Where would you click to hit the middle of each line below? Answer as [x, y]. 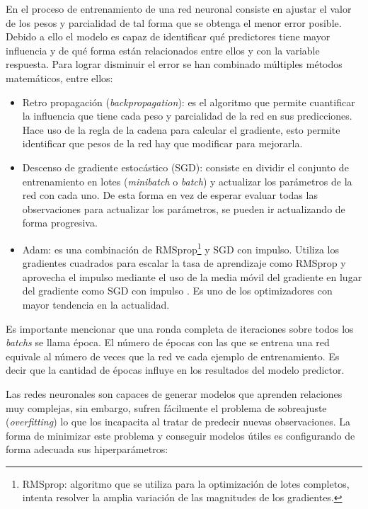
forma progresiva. [60, 223]
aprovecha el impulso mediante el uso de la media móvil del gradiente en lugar [192, 276]
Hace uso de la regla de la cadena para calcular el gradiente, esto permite [181, 129]
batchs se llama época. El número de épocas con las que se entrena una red [168, 342]
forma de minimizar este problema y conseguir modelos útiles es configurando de [180, 435]
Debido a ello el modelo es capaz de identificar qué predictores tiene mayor [168, 36]
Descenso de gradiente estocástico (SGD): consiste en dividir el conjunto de [185, 167]
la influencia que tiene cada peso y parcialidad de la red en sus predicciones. [187, 116]
